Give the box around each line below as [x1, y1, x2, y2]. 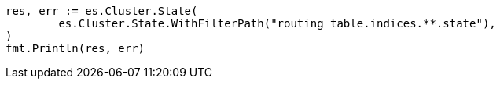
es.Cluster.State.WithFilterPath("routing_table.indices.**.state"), [58, 17, 496, 30]
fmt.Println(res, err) [6, 42, 145, 55]
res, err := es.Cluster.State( [6, 5, 198, 17]
